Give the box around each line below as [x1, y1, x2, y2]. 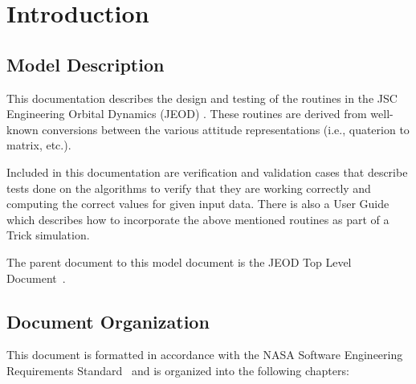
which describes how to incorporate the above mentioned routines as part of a [6, 210, 389, 227]
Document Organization [6, 308, 210, 333]
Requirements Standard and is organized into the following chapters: [6, 362, 349, 378]
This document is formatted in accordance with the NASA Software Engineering [6, 346, 403, 363]
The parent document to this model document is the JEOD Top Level [6, 253, 352, 270]
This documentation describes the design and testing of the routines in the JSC [6, 89, 398, 106]
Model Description [6, 51, 165, 76]
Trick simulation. [6, 227, 90, 243]
